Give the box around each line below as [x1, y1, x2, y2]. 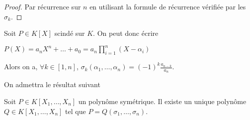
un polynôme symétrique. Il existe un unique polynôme [78, 96, 247, 106]
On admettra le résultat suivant [4, 79, 100, 90]
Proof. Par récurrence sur [4, 1, 81, 11]
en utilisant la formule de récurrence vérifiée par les [89, 1, 246, 11]
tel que [65, 106, 86, 116]
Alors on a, [4, 61, 38, 72]
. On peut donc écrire [93, 28, 159, 38]
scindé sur [54, 28, 85, 38]
